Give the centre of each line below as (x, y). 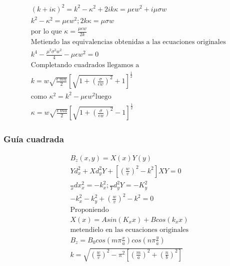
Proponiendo (89, 210)
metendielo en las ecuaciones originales (129, 230)
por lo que (46, 32)
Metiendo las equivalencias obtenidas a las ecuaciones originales (128, 42)
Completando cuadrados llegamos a (85, 65)
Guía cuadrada (34, 139)
